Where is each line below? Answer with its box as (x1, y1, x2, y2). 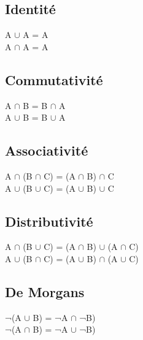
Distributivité (5, 211, 93, 230)
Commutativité (5, 70, 103, 89)
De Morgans (5, 282, 85, 301)
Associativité (5, 141, 88, 160)
